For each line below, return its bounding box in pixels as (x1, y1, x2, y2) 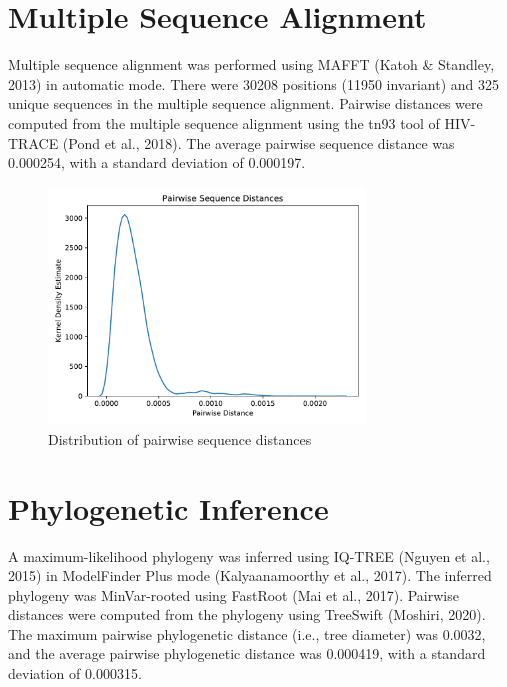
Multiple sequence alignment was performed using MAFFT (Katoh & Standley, (8, 54, 495, 75)
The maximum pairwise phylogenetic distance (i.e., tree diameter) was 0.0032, (8, 623, 486, 644)
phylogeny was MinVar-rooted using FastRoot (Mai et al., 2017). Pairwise (8, 584, 459, 605)
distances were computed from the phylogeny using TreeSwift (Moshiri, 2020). (8, 604, 486, 625)
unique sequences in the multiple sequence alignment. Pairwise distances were (8, 93, 483, 114)
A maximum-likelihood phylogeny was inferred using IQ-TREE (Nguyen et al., (8, 545, 490, 566)
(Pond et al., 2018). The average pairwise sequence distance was (62, 132, 455, 153)
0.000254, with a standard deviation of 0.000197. (8, 152, 306, 173)
